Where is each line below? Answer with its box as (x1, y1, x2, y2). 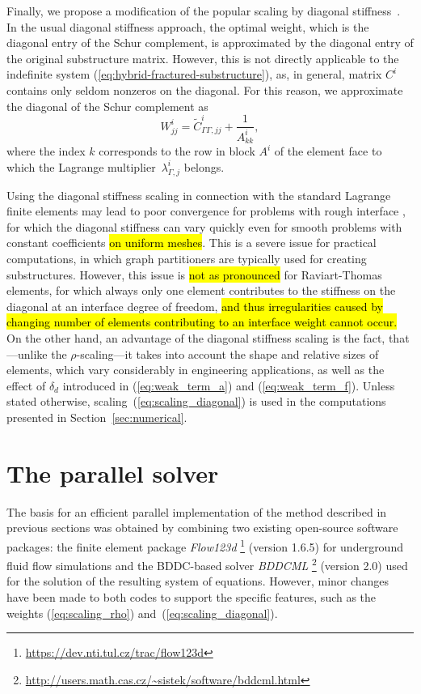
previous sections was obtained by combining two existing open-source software (6, 519, 398, 536)
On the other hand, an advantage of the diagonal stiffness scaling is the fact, (6, 330, 385, 346)
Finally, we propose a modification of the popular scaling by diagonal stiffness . (6, 2, 401, 19)
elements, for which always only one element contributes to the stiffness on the (6, 282, 396, 299)
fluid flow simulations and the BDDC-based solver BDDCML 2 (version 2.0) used (6, 555, 408, 573)
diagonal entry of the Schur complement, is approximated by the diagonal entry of (6, 34, 414, 51)
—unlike (6, 345, 48, 362)
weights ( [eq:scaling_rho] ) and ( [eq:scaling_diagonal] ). (6, 604, 278, 621)
